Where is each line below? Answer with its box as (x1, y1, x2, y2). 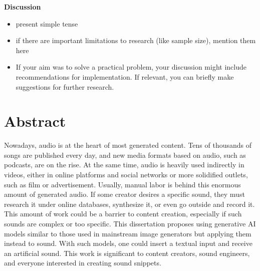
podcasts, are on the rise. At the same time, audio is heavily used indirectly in (4, 159, 244, 170)
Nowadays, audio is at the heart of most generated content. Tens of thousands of (4, 140, 252, 150)
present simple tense (16, 18, 78, 29)
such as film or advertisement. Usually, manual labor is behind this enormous (4, 179, 241, 189)
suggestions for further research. (16, 81, 114, 92)
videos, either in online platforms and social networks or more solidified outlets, (4, 169, 248, 180)
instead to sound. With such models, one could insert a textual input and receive (4, 238, 252, 248)
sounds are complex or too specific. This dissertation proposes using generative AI (4, 218, 256, 229)
